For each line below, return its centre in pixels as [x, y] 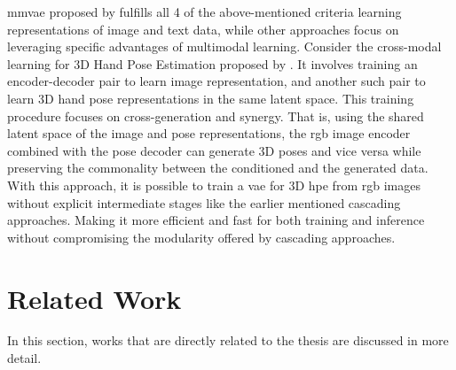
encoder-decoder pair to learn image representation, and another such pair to [216, 81]
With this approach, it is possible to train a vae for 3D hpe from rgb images [214, 185]
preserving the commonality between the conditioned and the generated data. [218, 168]
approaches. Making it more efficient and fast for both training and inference [216, 220]
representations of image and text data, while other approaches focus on [203, 29]
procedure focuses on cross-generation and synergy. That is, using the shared [216, 116]
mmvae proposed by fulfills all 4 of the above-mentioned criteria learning [204, 12]
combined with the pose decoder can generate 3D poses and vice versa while [214, 150]
